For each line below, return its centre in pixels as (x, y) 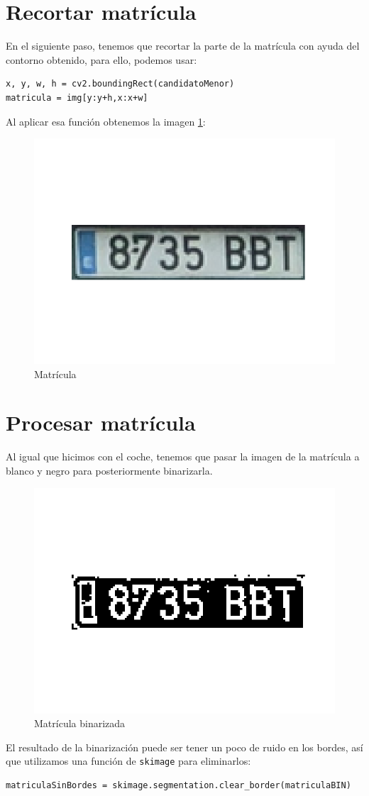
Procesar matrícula (101, 422)
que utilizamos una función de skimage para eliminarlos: (128, 761)
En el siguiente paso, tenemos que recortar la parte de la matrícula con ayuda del (183, 46)
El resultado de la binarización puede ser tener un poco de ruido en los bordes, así (184, 747)
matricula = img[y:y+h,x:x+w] (77, 98)
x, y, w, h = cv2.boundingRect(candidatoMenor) (120, 84)
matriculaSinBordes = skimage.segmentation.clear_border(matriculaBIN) (178, 786)
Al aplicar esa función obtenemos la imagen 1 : (106, 121)
